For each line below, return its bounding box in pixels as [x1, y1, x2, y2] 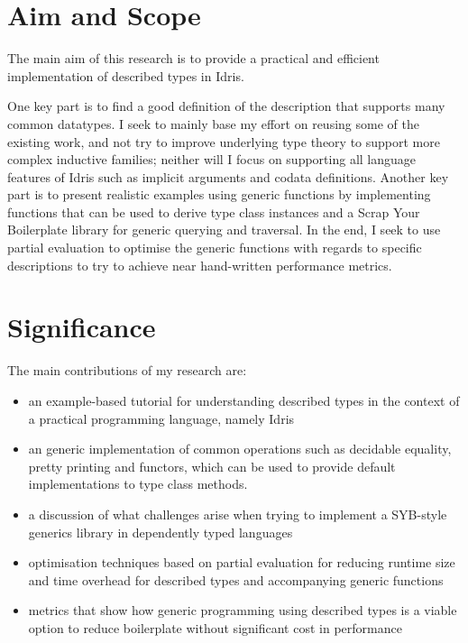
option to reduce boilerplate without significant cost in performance [28, 618, 402, 637]
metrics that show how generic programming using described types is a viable [28, 601, 457, 620]
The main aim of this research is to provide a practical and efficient [7, 49, 380, 68]
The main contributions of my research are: [7, 361, 247, 380]
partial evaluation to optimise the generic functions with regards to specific [7, 238, 422, 257]
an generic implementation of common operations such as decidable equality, [28, 439, 452, 458]
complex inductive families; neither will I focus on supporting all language [7, 150, 417, 169]
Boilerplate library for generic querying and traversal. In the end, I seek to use [7, 220, 441, 239]
